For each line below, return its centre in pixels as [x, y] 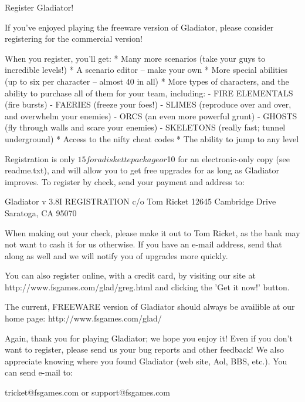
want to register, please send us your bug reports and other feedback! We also [144, 349]
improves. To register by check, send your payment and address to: [125, 181]
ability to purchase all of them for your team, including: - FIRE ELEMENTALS [149, 93]
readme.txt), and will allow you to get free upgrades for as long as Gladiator [142, 170]
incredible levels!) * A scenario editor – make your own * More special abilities [146, 70]
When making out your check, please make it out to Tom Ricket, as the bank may [152, 232]
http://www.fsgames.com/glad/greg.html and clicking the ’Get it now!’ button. [147, 287]
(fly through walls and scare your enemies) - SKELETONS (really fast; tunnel [145, 127]
